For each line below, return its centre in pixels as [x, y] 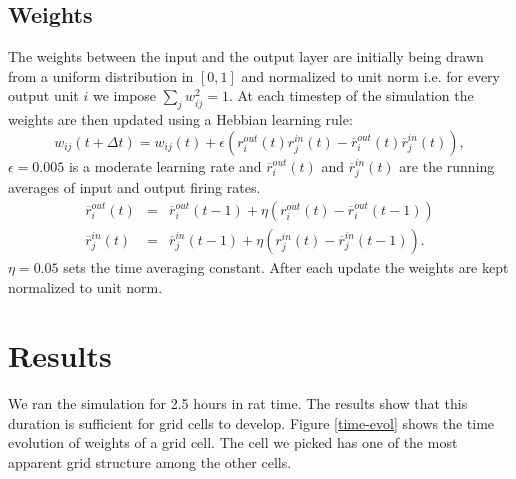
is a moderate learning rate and [165, 165]
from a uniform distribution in [101, 75]
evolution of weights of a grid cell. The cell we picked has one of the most [233, 442]
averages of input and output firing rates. [134, 187]
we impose [124, 95]
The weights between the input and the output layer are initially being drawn [246, 56]
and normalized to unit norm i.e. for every [370, 75]
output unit [43, 95]
